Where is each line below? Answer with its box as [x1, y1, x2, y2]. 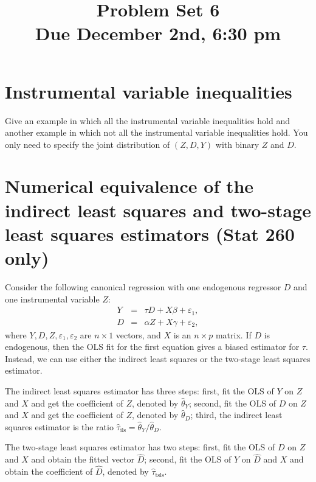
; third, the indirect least [190, 408, 283, 421]
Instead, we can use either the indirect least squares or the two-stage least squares [5, 352, 311, 365]
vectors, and [115, 328, 161, 341]
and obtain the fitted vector [31, 453, 135, 466]
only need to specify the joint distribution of [5, 138, 170, 150]
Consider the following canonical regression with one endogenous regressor [5, 280, 281, 293]
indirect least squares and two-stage [5, 197, 311, 222]
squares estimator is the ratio [5, 420, 114, 433]
